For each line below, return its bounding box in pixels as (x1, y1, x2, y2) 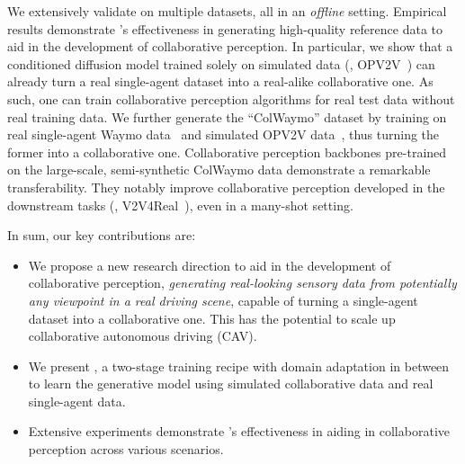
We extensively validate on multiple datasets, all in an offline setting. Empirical (7, 2, 447, 20)
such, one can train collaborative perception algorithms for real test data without (7, 89, 455, 108)
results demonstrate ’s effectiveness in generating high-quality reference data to (7, 19, 443, 38)
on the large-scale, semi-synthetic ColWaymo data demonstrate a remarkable (7, 160, 431, 179)
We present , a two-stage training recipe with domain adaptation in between (28, 356, 450, 375)
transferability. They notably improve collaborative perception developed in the (7, 177, 445, 196)
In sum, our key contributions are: (7, 226, 196, 245)
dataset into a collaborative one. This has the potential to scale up (28, 308, 396, 327)
